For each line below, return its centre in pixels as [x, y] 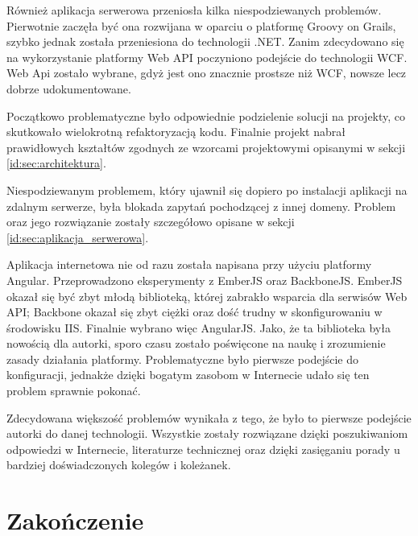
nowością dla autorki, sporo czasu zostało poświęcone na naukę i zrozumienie [196, 343]
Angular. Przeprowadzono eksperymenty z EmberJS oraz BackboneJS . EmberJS [205, 280]
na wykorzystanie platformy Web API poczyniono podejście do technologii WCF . [207, 57]
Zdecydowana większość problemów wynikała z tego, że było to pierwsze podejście [209, 417]
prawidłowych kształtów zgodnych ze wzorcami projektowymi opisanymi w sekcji [206, 147]
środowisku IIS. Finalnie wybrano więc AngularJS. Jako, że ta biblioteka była [199, 327]
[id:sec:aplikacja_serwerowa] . [78, 237]
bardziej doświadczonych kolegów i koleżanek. [119, 465]
